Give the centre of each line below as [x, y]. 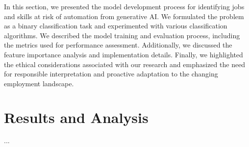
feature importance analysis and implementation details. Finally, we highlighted [124, 54]
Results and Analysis [76, 117]
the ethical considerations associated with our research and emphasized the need [125, 64]
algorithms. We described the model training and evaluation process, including [122, 35]
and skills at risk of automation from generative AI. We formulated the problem [124, 16]
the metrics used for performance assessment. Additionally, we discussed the [118, 45]
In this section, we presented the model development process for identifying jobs [124, 6]
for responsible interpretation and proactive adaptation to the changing [111, 74]
